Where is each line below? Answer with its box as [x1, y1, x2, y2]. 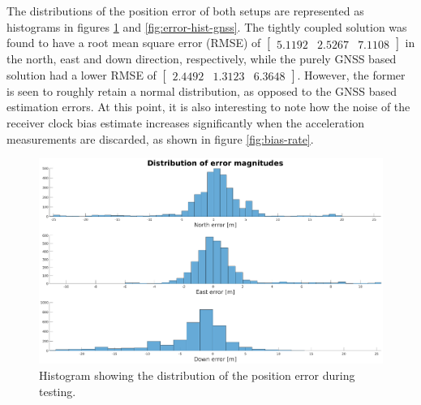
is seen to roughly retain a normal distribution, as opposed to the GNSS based [6, 82, 397, 99]
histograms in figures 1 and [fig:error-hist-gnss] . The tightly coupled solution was [6, 18, 407, 35]
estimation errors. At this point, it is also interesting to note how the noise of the [6, 98, 410, 115]
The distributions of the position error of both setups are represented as [6, 2, 364, 19]
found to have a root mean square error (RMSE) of [6, 34, 261, 51]
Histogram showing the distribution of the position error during [39, 366, 355, 383]
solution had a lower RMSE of [6, 66, 157, 83]
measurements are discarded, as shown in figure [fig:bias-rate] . [6, 130, 314, 147]
